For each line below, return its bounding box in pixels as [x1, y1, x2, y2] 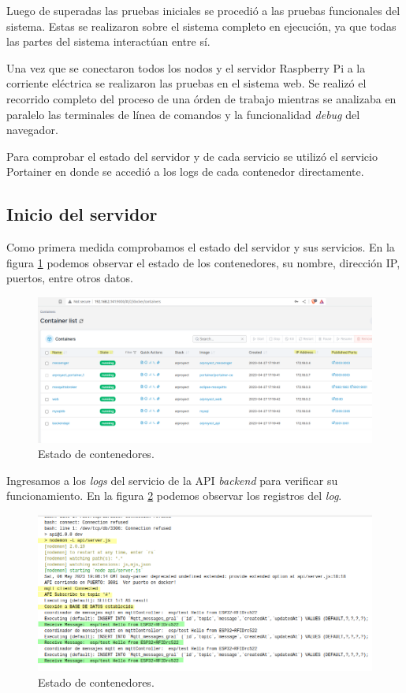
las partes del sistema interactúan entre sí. [6, 33, 210, 50]
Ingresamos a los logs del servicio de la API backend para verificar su [6, 471, 338, 488]
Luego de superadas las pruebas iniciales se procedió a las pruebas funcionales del [6, 2, 400, 18]
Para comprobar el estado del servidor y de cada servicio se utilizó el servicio [6, 147, 378, 164]
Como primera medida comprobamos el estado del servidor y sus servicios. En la [6, 239, 395, 255]
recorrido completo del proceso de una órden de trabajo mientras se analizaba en [6, 90, 397, 106]
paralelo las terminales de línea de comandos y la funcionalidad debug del [6, 106, 360, 122]
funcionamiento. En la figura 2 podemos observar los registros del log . [6, 487, 342, 504]
